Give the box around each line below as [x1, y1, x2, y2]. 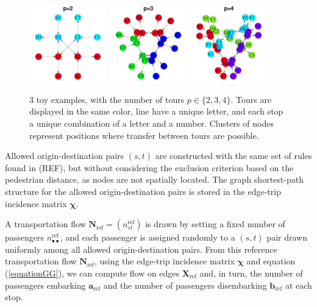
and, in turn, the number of [199, 266, 303, 279]
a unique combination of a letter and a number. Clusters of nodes [29, 116, 274, 129]
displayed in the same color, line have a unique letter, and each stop [29, 105, 283, 118]
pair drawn [266, 231, 307, 244]
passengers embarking [5, 278, 86, 291]
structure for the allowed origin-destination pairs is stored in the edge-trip [5, 185, 281, 197]
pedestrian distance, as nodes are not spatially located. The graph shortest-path [5, 173, 304, 186]
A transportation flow [5, 217, 86, 230]
